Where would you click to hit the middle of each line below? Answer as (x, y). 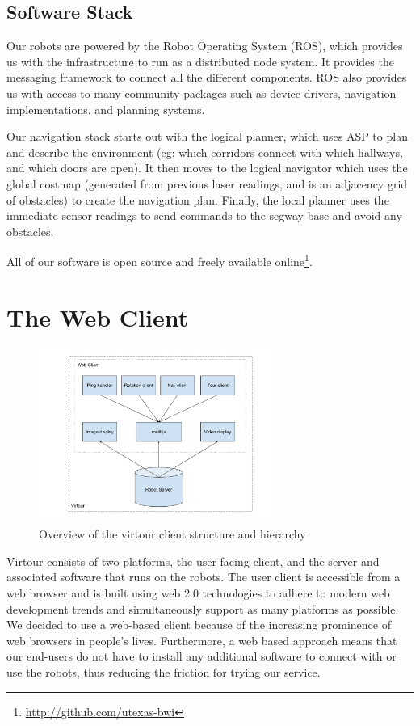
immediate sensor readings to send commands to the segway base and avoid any (204, 215)
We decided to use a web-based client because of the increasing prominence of (199, 625)
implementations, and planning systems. (106, 109)
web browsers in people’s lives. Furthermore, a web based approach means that (202, 640)
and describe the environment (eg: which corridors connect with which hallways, (205, 152)
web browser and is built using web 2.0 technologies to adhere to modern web (198, 593)
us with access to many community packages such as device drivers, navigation (202, 93)
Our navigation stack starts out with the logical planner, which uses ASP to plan (207, 136)
